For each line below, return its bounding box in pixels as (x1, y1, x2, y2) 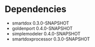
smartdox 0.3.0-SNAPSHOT (11, 20, 69, 26)
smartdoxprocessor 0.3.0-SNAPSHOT (11, 36, 90, 42)
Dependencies (4, 3, 66, 15)
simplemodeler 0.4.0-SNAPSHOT (11, 30, 80, 36)
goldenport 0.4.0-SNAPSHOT (11, 25, 73, 31)
